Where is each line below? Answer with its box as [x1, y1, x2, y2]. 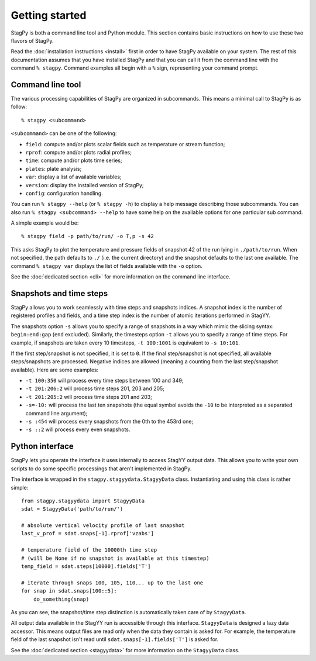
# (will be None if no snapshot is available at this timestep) [21, 555, 210, 562]
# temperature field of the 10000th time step [21, 547, 157, 553]
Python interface [11, 442, 74, 452]
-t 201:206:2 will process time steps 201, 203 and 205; [25, 385, 165, 392]
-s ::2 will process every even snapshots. [25, 426, 130, 433]
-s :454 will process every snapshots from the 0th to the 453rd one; [25, 418, 194, 425]
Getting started [11, 9, 87, 22]
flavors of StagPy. [11, 37, 54, 44]
